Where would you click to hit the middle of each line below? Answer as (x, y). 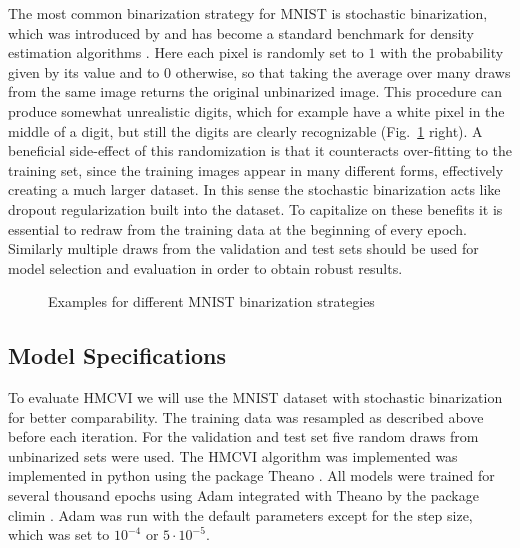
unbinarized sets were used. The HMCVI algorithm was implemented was (233, 455)
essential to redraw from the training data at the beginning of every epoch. (237, 228)
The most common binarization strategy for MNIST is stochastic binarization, (248, 13)
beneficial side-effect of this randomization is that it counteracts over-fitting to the (260, 150)
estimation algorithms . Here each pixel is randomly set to (186, 52)
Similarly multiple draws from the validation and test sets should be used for (243, 248)
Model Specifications (117, 355)
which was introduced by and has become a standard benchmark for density (241, 32)
